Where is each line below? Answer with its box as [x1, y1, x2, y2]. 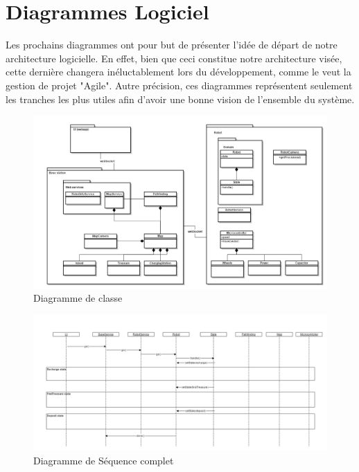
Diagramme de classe [33, 291, 123, 305]
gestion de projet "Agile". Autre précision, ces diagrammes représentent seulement [6, 78, 353, 92]
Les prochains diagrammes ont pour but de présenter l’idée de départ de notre [6, 37, 338, 52]
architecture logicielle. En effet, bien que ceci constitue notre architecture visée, [6, 51, 342, 65]
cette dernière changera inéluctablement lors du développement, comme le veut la [6, 64, 351, 79]
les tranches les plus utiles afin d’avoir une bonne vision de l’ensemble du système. [6, 91, 355, 106]
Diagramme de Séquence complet [33, 453, 174, 467]
